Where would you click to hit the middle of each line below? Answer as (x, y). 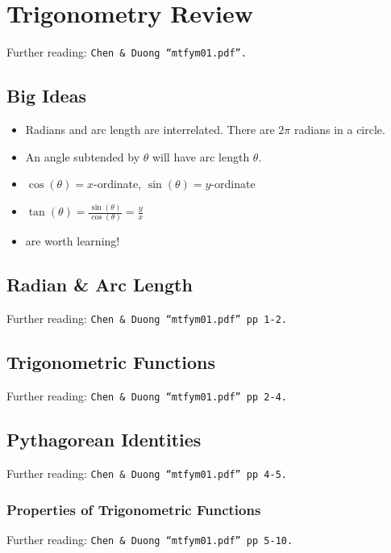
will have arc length (201, 156)
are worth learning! (73, 241)
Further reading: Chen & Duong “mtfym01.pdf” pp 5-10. (150, 539)
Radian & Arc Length (100, 285)
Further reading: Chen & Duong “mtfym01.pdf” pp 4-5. (147, 473)
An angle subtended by (83, 156)
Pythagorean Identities (104, 440)
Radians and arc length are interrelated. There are (150, 129)
